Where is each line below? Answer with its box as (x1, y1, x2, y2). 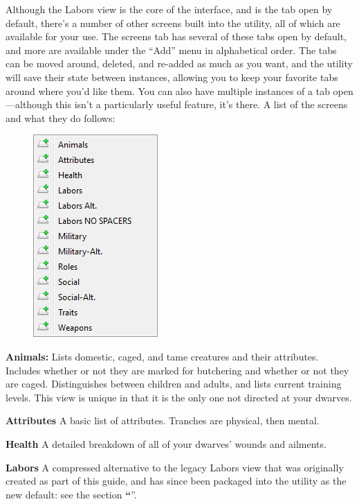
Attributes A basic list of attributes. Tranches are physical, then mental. (6, 413, 320, 428)
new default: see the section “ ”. (6, 487, 137, 501)
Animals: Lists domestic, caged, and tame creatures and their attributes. (6, 349, 319, 363)
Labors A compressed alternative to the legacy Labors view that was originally (6, 460, 344, 474)
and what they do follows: (6, 110, 116, 125)
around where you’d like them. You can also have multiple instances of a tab (6, 83, 330, 98)
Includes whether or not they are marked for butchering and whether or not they (6, 363, 349, 377)
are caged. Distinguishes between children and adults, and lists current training (6, 376, 342, 391)
